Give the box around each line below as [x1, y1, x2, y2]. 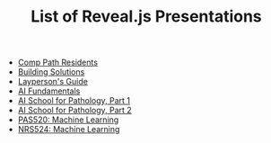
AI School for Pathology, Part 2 [17, 105, 132, 116]
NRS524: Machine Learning [17, 124, 120, 135]
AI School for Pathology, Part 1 [17, 95, 131, 106]
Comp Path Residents [17, 57, 99, 68]
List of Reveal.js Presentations [31, 6, 262, 27]
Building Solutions [17, 67, 85, 77]
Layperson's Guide [17, 76, 88, 87]
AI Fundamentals [17, 85, 81, 96]
